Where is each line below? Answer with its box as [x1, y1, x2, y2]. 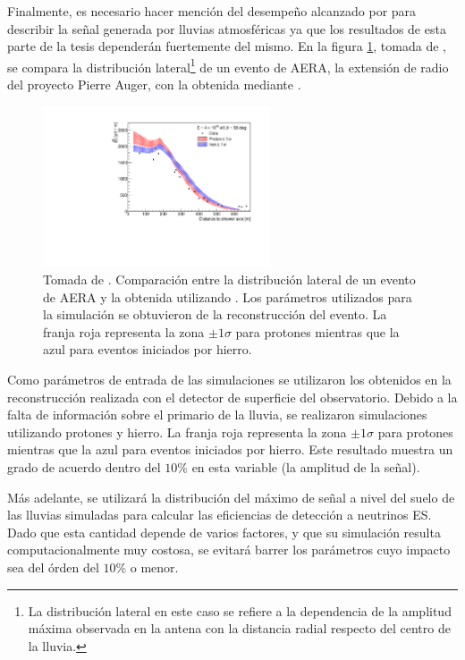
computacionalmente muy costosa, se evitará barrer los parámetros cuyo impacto [7, 540, 451, 559]
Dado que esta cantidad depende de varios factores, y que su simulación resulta [7, 522, 441, 541]
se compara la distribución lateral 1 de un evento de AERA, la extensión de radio [7, 55, 449, 76]
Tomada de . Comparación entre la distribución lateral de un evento [43, 270, 416, 288]
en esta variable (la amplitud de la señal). [191, 457, 420, 476]
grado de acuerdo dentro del [7, 457, 161, 476]
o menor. [130, 557, 179, 576]
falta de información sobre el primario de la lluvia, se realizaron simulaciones [7, 405, 427, 424]
